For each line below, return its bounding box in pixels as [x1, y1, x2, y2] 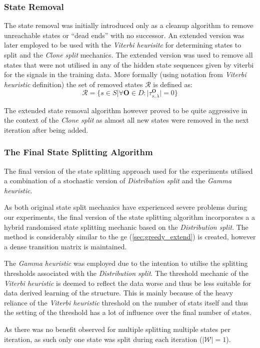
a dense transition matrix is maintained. [4, 241, 127, 251]
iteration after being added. [4, 124, 88, 135]
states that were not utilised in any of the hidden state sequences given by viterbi [4, 59, 254, 70]
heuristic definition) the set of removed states [4, 79, 143, 89]
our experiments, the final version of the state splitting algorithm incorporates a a [4, 211, 255, 222]
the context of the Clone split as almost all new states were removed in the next [4, 115, 249, 125]
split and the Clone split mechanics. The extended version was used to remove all [4, 50, 253, 60]
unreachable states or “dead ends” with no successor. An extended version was [4, 30, 244, 40]
